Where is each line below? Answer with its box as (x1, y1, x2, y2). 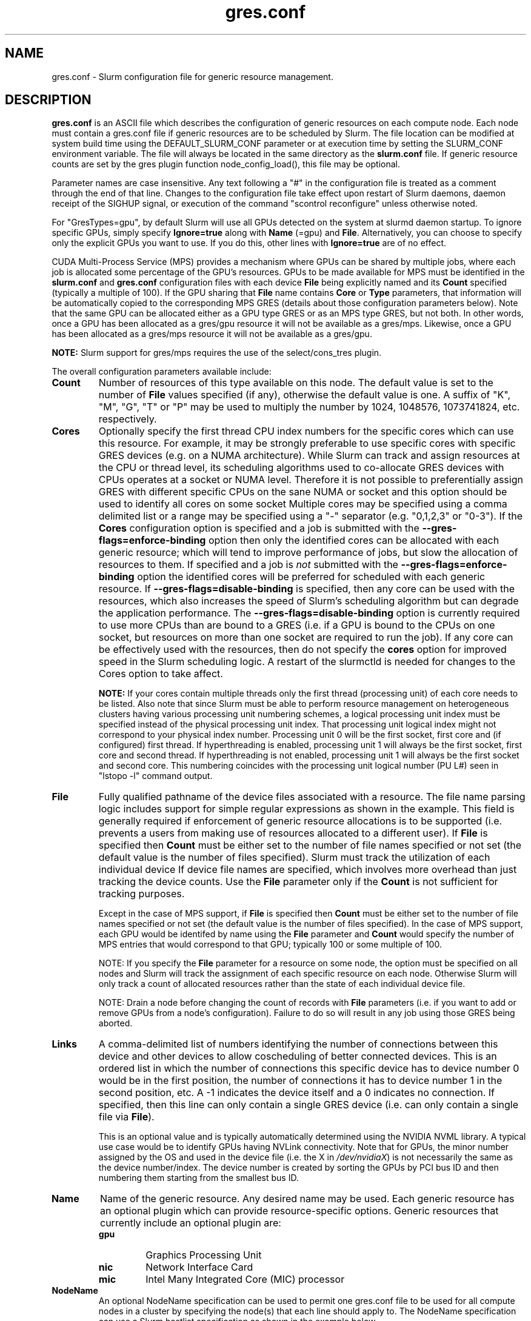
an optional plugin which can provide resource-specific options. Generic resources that (100, 1205, 499, 1217)
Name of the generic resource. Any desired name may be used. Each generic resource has (100, 1192, 515, 1205)
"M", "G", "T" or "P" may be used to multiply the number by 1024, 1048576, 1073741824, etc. (98, 401, 520, 413)
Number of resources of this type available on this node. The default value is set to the (98, 376, 493, 389)
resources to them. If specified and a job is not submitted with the (98, 558, 398, 571)
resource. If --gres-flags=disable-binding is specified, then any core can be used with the (98, 583, 515, 595)
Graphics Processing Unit (145, 1249, 262, 1262)
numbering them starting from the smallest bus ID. (98, 1172, 299, 1183)
